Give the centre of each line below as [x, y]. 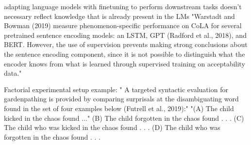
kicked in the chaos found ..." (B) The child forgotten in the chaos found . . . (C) [124, 118]
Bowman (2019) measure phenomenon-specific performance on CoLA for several [123, 25]
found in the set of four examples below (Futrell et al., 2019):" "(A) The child [119, 108]
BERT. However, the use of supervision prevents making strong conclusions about [126, 44]
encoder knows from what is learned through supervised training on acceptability [125, 63]
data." [13, 73]
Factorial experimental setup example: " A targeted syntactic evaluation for [116, 89]
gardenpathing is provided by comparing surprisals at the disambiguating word [121, 99]
